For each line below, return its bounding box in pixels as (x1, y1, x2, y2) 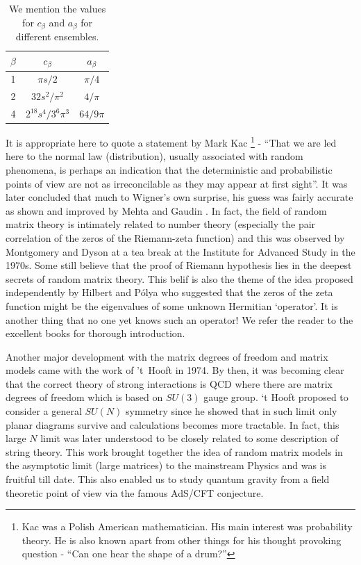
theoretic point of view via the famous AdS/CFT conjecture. (6, 485, 264, 500)
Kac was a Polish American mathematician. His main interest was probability (22, 519, 353, 534)
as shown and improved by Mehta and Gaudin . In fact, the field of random (6, 203, 327, 218)
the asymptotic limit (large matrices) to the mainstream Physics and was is (6, 458, 327, 473)
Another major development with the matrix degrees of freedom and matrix (6, 349, 328, 363)
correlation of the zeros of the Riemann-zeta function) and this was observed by (6, 230, 345, 245)
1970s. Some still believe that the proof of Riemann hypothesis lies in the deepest (6, 258, 352, 272)
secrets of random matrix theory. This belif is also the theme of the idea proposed (6, 271, 353, 286)
